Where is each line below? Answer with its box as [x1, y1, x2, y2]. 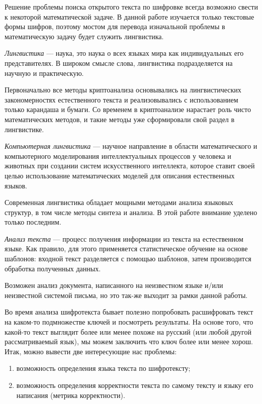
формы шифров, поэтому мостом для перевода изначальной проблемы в [5, 21, 225, 32]
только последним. [5, 217, 61, 227]
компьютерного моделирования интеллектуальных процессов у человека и [5, 150, 231, 161]
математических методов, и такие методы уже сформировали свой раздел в [5, 114, 235, 124]
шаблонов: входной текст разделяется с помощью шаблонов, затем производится [5, 253, 251, 264]
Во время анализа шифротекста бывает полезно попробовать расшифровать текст [5, 307, 253, 317]
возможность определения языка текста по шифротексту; [16, 363, 191, 373]
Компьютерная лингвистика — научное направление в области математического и [5, 141, 257, 151]
